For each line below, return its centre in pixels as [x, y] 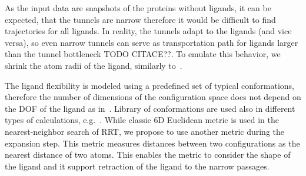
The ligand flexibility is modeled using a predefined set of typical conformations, [149, 85]
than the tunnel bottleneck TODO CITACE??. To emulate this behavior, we [143, 54]
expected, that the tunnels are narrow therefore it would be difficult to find [140, 19]
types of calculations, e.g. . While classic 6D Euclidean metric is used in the [142, 120]
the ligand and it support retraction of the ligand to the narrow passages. [137, 166]
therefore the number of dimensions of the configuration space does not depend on [153, 97]
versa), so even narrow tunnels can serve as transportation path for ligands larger [152, 42]
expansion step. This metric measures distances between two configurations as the [152, 143]
